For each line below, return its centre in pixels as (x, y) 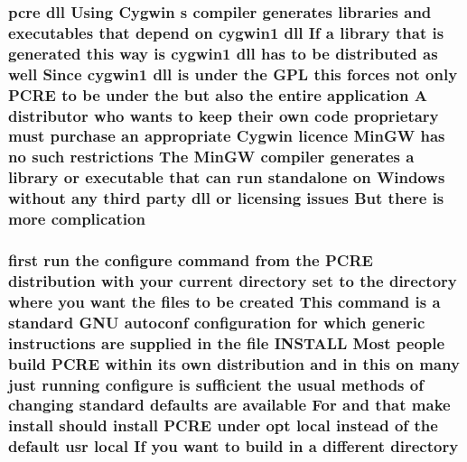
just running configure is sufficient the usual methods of (216, 384)
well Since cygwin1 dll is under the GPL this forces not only (233, 74)
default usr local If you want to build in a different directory (233, 446)
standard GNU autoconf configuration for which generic (217, 322)
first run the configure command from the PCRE (191, 259)
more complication (77, 219)
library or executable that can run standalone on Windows (227, 177)
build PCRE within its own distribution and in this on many (234, 363)
